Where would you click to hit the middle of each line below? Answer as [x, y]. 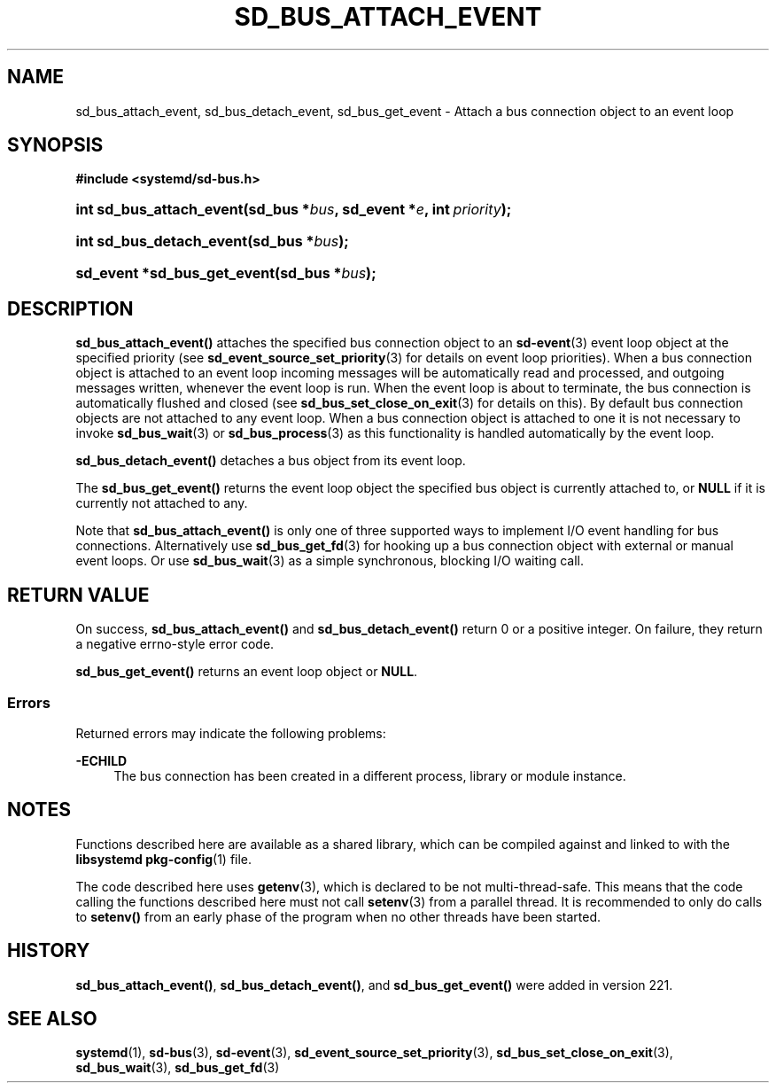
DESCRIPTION [70, 308]
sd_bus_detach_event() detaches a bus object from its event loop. [271, 461]
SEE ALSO [52, 1018]
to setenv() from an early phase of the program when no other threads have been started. [338, 916]
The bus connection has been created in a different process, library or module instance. [370, 775]
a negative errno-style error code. [175, 644]
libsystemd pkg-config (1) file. [164, 859]
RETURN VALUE [78, 595]
